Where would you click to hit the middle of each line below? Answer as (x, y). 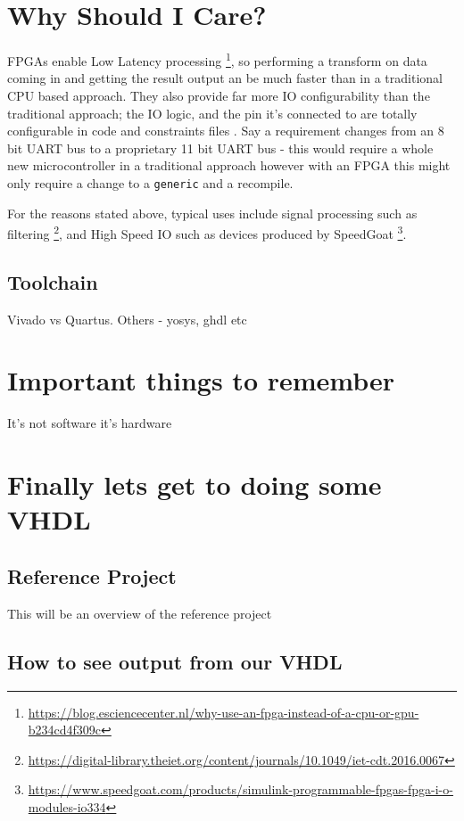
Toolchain (53, 281)
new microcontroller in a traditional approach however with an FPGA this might (229, 165)
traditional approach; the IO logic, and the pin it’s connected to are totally (212, 113)
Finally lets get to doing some (195, 484)
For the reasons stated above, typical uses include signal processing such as (212, 213)
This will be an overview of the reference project (140, 613)
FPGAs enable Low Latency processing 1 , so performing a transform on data (217, 59)
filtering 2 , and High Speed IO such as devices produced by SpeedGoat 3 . (207, 232)
